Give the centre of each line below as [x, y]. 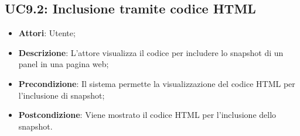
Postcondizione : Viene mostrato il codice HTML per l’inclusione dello [147, 115]
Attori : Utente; [47, 33]
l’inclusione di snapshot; [62, 95]
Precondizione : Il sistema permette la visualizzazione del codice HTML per [157, 83]
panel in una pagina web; [64, 64]
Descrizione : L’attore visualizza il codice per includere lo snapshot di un [151, 52]
